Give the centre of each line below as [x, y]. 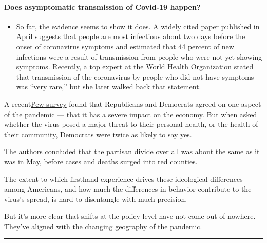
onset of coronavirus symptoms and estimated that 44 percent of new [125, 46]
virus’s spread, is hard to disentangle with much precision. [96, 199]
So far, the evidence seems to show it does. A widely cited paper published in [138, 26]
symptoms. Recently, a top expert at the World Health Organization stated [135, 67]
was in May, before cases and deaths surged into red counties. [101, 161]
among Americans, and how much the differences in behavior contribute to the [128, 189]
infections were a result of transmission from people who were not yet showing [139, 56]
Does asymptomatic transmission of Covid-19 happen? [102, 6]
